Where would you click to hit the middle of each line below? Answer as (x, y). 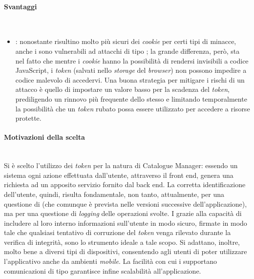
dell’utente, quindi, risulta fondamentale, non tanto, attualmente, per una (114, 194)
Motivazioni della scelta (44, 137)
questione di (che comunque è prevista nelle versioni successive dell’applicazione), (126, 204)
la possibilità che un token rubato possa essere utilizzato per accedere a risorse (133, 108)
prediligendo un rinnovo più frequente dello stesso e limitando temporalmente (131, 98)
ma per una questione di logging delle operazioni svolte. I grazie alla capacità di (123, 213)
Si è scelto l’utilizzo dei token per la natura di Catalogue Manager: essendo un (121, 165)
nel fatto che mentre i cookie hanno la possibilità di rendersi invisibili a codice (132, 60)
